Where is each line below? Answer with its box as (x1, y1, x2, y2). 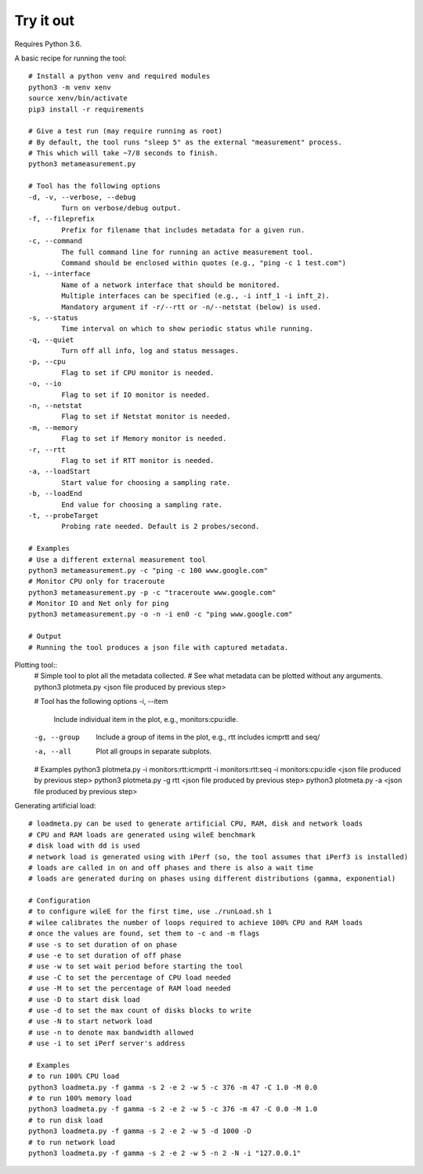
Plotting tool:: (14, 660, 58, 670)
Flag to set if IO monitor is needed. (61, 390, 211, 399)
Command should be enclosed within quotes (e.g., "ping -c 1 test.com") (61, 258, 347, 267)
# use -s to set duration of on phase (28, 940, 178, 949)
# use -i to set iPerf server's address (28, 1039, 186, 1048)
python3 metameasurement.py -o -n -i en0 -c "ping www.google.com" (28, 610, 293, 619)
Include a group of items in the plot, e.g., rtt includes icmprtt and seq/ (96, 732, 320, 742)
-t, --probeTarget (28, 511, 99, 520)
